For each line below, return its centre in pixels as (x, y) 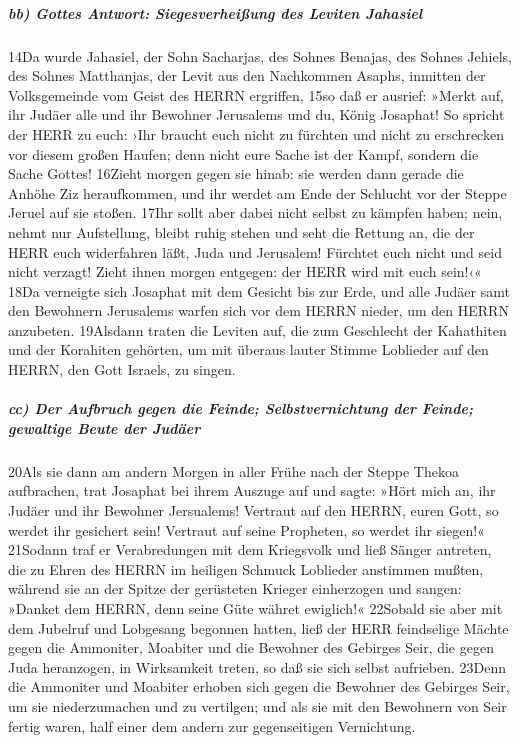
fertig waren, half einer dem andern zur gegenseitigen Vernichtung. (212, 725)
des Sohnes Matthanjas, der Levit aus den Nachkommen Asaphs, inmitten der (247, 75)
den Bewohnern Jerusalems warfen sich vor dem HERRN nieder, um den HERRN (258, 310)
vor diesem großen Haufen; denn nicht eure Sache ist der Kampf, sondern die (243, 153)
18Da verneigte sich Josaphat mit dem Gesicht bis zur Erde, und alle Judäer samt (259, 290)
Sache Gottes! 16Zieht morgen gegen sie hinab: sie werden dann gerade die (236, 173)
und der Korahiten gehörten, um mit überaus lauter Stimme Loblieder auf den (248, 349)
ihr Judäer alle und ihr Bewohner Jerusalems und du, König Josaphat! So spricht (256, 114)
